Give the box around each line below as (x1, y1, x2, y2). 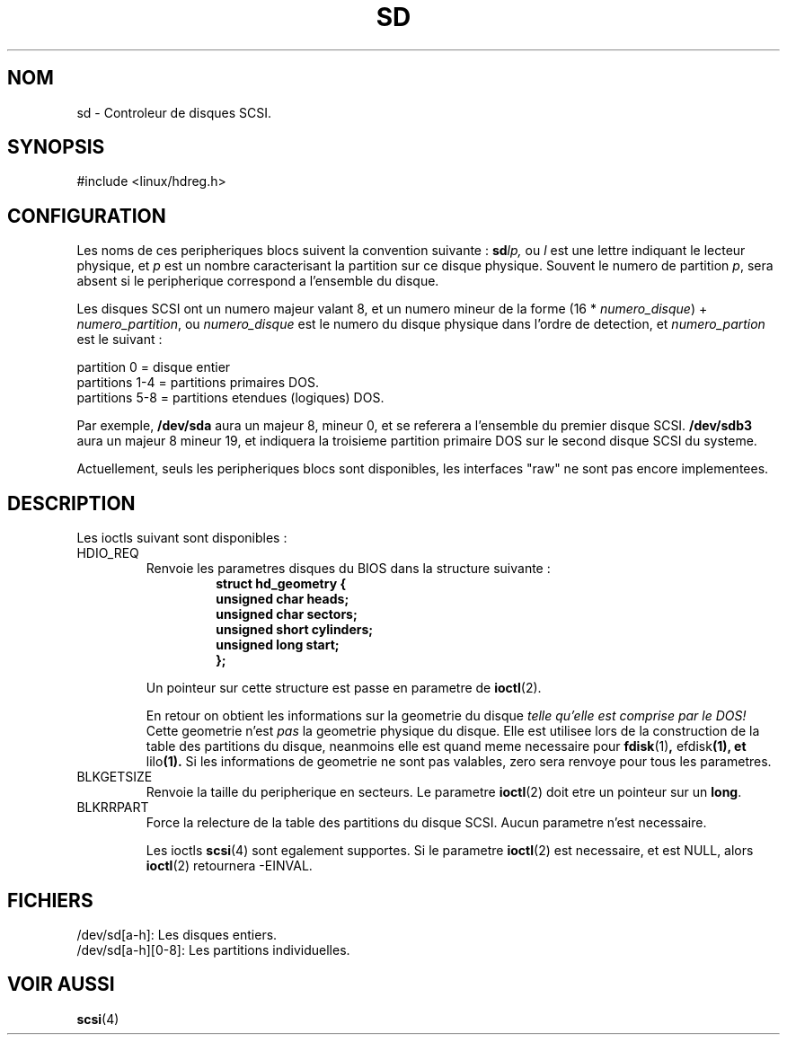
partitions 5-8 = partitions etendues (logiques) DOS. (76, 390, 385, 406)
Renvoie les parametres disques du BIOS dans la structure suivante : (146, 561, 551, 577)
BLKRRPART (76, 799, 149, 816)
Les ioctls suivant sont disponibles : (76, 530, 287, 546)
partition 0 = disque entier (76, 359, 231, 375)
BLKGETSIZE (76, 769, 153, 785)
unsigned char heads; (216, 591, 349, 607)
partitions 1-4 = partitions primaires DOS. (76, 375, 319, 391)
